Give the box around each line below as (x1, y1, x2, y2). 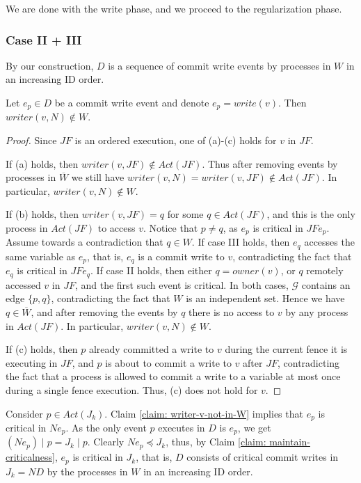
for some (167, 207, 204, 221)
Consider (6, 406, 43, 420)
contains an (301, 277, 351, 292)
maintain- (269, 434, 310, 449)
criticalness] (6, 450, 55, 464)
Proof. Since (6, 133, 57, 148)
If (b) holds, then (6, 207, 79, 221)
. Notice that (143, 221, 198, 235)
